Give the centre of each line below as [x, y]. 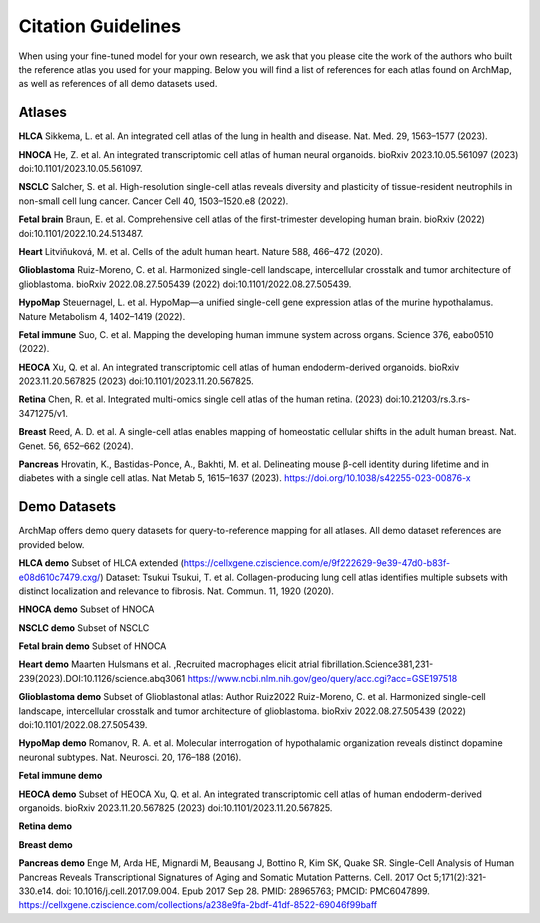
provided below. [51, 544]
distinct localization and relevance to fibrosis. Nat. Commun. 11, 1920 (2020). [176, 591]
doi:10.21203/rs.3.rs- [428, 399]
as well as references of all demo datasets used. [118, 84]
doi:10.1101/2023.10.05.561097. [80, 169]
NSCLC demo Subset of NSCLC [84, 627]
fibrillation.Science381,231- [377, 664]
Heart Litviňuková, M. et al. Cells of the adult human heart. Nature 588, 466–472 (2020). [201, 251]
